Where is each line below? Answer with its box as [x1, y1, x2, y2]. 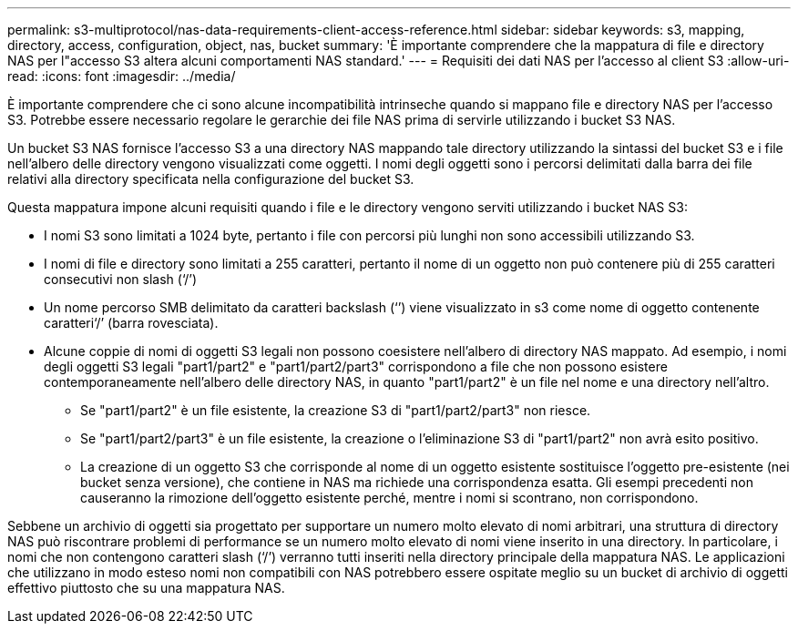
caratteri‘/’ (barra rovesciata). [44, 315, 219, 331]
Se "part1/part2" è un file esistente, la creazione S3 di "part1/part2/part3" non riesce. [80, 402, 591, 418]
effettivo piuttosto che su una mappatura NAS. [7, 580, 285, 595]
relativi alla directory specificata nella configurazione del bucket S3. [7, 171, 414, 187]
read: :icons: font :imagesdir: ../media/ [7, 68, 236, 84]
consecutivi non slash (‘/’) [44, 271, 197, 287]
